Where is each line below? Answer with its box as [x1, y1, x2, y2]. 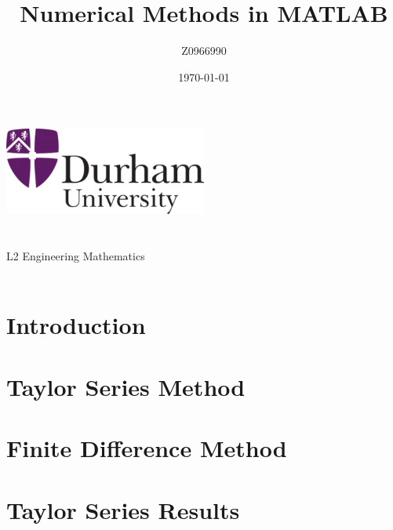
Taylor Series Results [6, 493, 240, 525]
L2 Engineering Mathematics [6, 248, 145, 264]
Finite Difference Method [6, 432, 287, 464]
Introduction [6, 309, 146, 341]
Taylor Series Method [6, 370, 246, 402]
